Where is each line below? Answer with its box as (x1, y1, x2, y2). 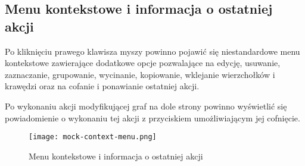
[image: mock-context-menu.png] (29, 133, 157, 142)
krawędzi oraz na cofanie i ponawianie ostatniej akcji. (5, 80, 200, 92)
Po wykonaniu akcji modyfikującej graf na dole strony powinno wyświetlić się (5, 99, 287, 112)
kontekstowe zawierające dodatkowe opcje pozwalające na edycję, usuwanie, (5, 57, 281, 69)
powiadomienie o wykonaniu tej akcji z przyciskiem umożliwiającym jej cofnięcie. (5, 111, 300, 124)
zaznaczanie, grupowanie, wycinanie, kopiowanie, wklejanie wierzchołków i (5, 68, 275, 80)
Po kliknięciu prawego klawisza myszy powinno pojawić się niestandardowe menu (5, 45, 300, 57)
